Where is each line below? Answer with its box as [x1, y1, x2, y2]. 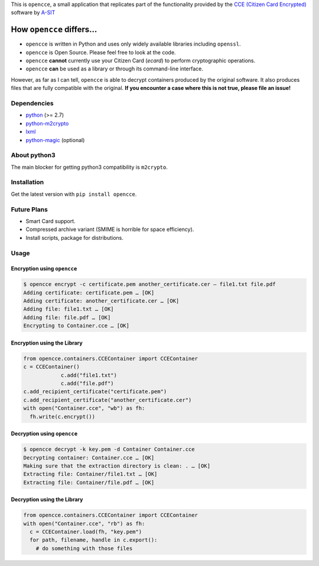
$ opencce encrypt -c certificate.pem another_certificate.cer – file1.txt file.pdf [23, 281, 276, 288]
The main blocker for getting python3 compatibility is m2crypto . [11, 163, 168, 171]
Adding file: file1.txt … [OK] [23, 305, 115, 313]
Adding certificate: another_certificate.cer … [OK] [23, 298, 180, 304]
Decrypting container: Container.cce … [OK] [23, 454, 155, 461]
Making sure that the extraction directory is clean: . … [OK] [23, 462, 211, 469]
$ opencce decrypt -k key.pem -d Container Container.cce [23, 446, 195, 453]
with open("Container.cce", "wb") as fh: [23, 405, 145, 411]
